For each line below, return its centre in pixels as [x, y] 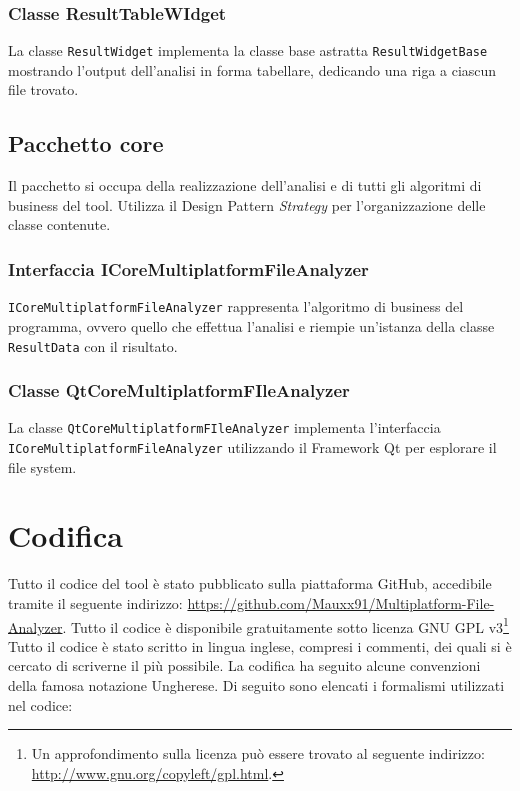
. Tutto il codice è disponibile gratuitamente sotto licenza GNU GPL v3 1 [285, 625]
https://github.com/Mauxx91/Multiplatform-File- [341, 603]
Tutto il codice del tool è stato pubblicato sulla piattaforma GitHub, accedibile [250, 583]
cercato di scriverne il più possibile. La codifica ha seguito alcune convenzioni [244, 665]
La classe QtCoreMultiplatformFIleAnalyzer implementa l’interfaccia [224, 427]
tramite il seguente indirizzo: [95, 603]
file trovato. [43, 89]
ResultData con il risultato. [93, 345]
